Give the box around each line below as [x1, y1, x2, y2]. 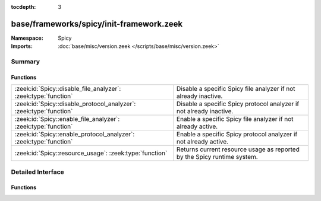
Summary [11, 58, 40, 66]
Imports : [11, 43, 33, 50]
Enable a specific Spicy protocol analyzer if [176, 130, 298, 139]
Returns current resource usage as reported [176, 145, 300, 154]
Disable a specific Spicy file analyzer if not [176, 85, 295, 93]
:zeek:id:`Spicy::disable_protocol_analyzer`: [14, 100, 136, 108]
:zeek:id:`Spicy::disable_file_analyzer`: [14, 85, 121, 93]
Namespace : [11, 34, 44, 42]
